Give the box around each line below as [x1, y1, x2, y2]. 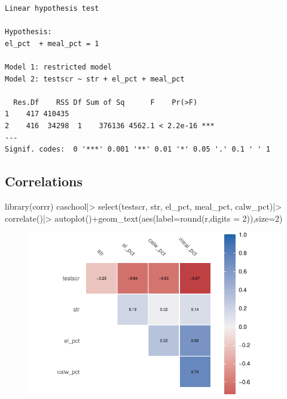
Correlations [5, 172, 83, 191]
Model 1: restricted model [5, 62, 112, 71]
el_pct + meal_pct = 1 [5, 39, 99, 48]
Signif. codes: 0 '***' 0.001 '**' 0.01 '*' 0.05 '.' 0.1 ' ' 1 [5, 145, 270, 154]
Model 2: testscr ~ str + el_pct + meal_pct [5, 74, 185, 83]
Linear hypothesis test [5, 4, 99, 13]
